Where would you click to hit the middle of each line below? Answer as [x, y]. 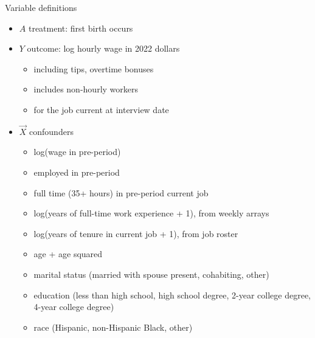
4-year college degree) [74, 307]
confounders [51, 131]
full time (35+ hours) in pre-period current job [121, 192]
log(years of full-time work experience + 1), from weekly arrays [151, 213]
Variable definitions [41, 7]
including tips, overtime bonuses [94, 68]
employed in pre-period [77, 172]
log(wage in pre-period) [77, 152]
